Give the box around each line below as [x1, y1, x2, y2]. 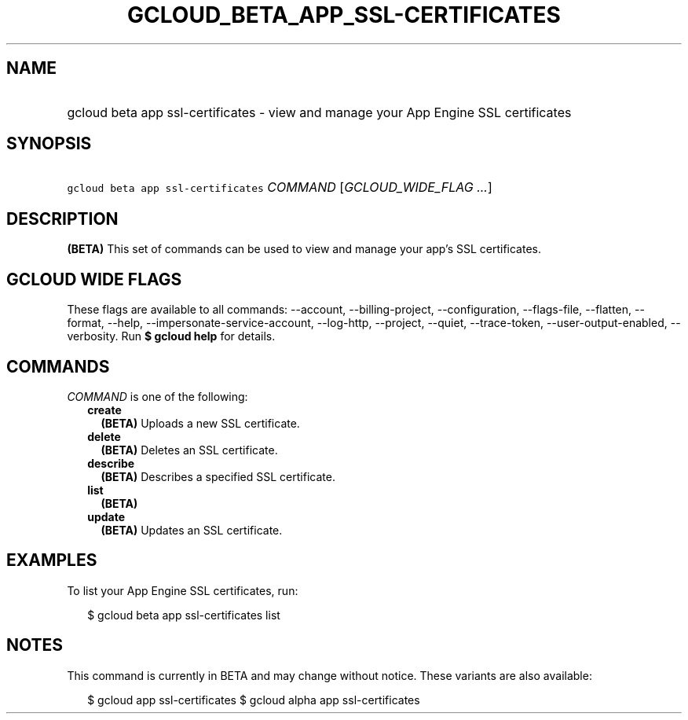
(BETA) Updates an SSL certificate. [101, 523, 283, 537]
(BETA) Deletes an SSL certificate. [101, 443, 278, 457]
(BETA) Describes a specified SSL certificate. [101, 469, 335, 483]
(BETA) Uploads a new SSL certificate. [101, 416, 300, 430]
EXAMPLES [6, 550, 97, 571]
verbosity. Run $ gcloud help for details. [67, 329, 276, 343]
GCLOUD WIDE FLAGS [6, 269, 182, 289]
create [87, 402, 122, 417]
